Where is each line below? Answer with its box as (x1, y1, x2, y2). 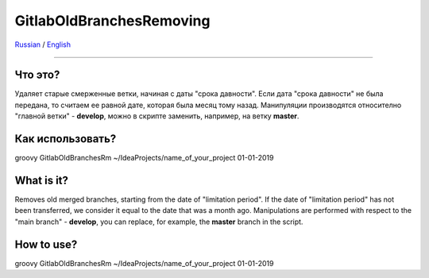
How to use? (14, 237, 78, 251)
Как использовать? (14, 132, 117, 146)
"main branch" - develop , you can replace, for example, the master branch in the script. (14, 217, 303, 226)
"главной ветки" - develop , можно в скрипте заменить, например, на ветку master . (14, 111, 300, 121)
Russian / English (14, 40, 71, 49)
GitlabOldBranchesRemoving (14, 12, 211, 29)
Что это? (14, 68, 60, 82)
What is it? (14, 173, 69, 187)
